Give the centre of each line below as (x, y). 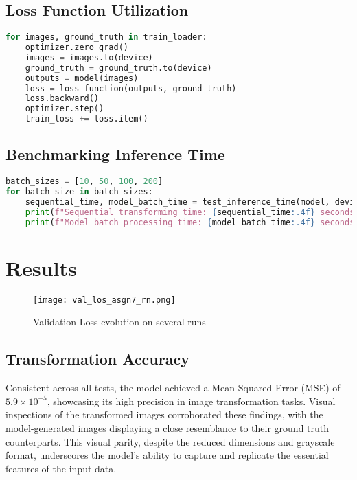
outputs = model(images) (82, 78)
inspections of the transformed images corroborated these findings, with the (164, 414)
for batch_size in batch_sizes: (79, 192)
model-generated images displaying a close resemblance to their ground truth (168, 428)
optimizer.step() (65, 109)
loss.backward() (62, 99)
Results (41, 267)
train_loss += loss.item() (87, 119)
